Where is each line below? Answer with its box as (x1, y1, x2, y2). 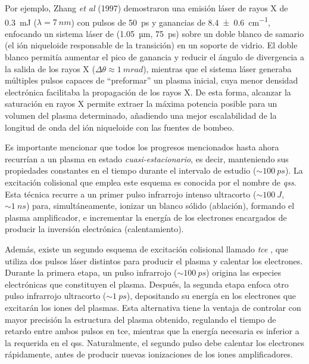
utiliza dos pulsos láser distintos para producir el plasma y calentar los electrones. (5, 254, 303, 267)
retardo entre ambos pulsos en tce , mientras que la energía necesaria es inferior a (5, 325, 299, 337)
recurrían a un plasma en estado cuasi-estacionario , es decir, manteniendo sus (5, 152, 289, 165)
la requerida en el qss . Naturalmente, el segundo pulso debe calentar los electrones (5, 336, 305, 348)
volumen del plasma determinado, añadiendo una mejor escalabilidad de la (5, 109, 277, 121)
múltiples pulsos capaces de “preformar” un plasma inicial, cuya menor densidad (5, 74, 298, 87)
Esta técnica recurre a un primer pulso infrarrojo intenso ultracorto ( (5, 187, 257, 200)
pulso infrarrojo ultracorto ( (5, 289, 107, 302)
